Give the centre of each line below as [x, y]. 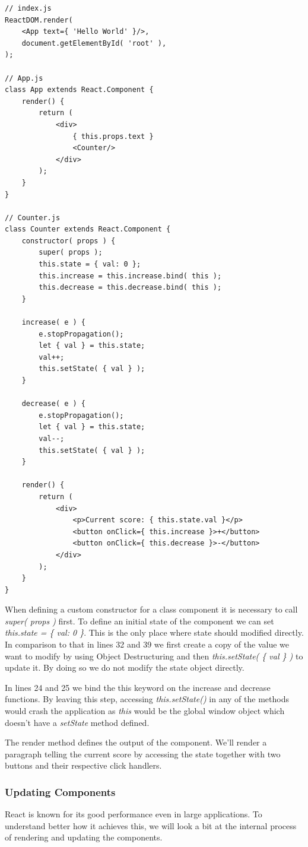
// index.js [28, 8]
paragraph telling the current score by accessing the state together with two [143, 754]
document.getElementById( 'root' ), [94, 43]
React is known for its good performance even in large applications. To [134, 814]
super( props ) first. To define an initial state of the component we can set [139, 621]
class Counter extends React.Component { [88, 229]
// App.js [24, 78]
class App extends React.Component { [79, 90]
